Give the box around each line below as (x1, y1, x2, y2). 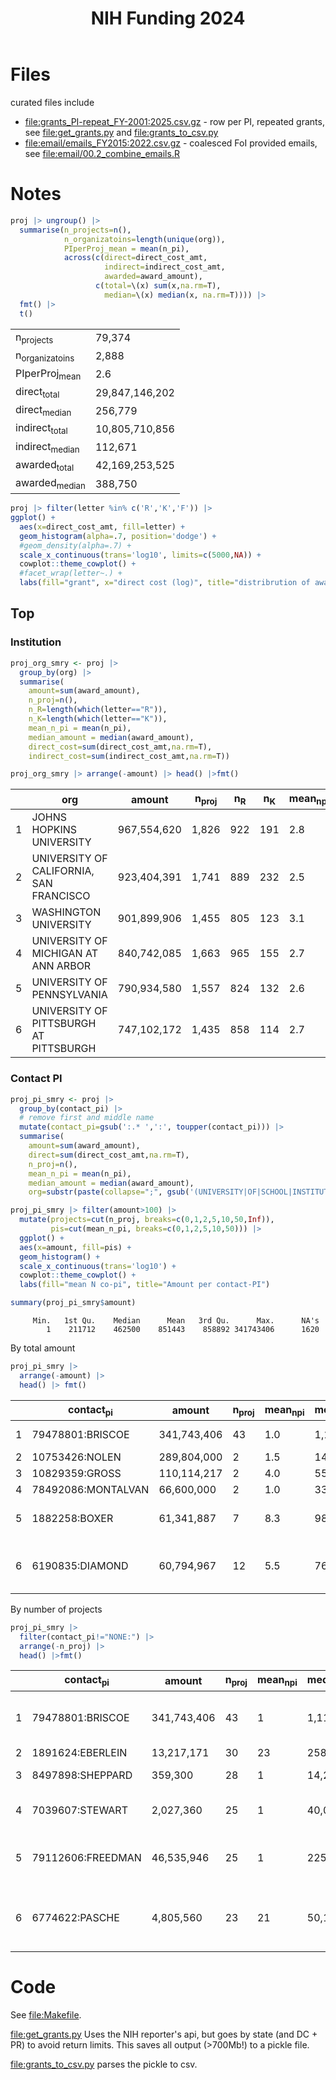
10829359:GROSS (31, 1466, 122, 1480)
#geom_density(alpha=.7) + (19, 540, 132, 551)
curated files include (10, 96, 95, 108)
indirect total (15, 421, 68, 437)
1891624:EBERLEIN (31, 1745, 128, 1759)
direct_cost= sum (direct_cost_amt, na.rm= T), (28, 742, 213, 752)
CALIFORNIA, (31, 864, 95, 878)
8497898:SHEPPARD (31, 1768, 133, 1782)
